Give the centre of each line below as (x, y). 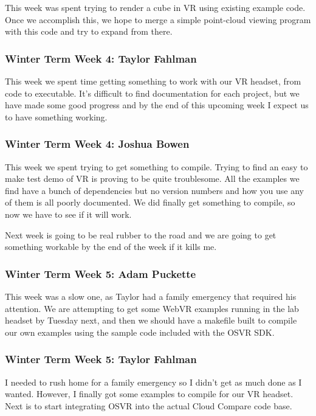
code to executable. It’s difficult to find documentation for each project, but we (152, 93)
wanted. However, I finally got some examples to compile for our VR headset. (149, 394)
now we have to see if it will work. (68, 214)
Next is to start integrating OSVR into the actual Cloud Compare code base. (149, 405)
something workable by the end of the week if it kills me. (111, 247)
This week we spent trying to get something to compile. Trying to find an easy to (156, 166)
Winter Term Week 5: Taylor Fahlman (101, 359)
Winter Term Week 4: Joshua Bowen (97, 144)
